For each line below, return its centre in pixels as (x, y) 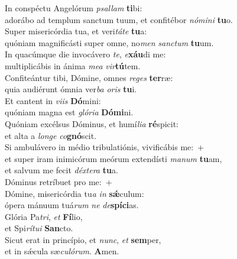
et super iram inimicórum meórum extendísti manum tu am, (113, 158)
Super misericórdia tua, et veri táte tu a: (76, 31)
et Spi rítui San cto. (39, 228)
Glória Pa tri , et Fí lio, (44, 216)
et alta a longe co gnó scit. (51, 135)
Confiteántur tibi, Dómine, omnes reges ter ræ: (89, 77)
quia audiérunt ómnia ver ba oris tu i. (71, 89)
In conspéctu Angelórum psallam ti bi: (74, 8)
